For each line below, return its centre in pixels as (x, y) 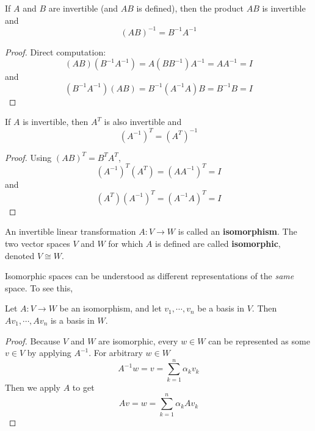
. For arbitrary (116, 353)
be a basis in (221, 308)
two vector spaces (38, 243)
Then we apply (33, 387)
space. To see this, (39, 287)
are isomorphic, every (138, 340)
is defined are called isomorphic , (218, 243)
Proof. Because (33, 340)
